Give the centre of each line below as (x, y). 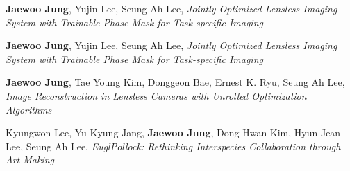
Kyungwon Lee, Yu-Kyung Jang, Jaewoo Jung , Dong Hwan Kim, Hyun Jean (173, 133)
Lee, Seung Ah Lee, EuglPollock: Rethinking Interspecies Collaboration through (173, 146)
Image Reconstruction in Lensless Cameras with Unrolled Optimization (156, 95)
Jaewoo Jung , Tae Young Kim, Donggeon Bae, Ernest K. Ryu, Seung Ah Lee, (175, 82)
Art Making (30, 160)
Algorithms (29, 109)
